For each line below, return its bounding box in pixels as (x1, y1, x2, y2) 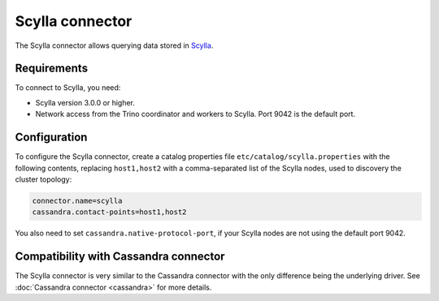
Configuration (15, 131, 88, 144)
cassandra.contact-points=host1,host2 (32, 208, 187, 217)
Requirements (15, 62, 89, 75)
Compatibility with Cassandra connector (15, 250, 225, 264)
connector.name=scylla (32, 196, 123, 205)
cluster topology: (15, 174, 72, 184)
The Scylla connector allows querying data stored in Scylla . (15, 41, 214, 50)
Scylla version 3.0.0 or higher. (35, 97, 136, 107)
